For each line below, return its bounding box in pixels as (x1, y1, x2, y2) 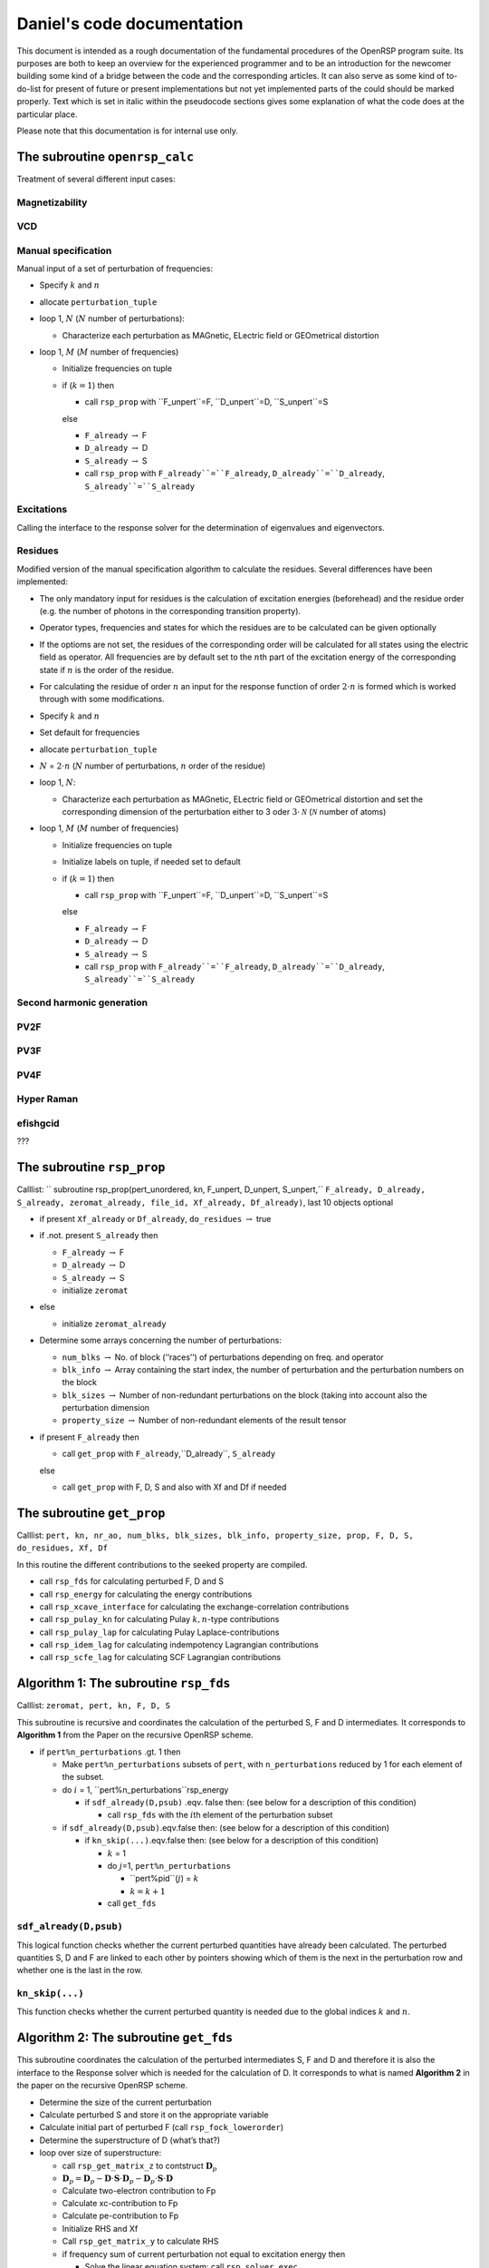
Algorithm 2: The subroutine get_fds (16, 2030, 234, 2046)
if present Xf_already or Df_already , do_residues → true (39, 1214, 272, 1224)
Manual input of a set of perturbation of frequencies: (16, 263, 214, 274)
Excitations (16, 503, 68, 516)
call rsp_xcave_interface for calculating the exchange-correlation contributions (39, 1601, 350, 1612)
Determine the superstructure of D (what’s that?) (39, 2135, 221, 2146)
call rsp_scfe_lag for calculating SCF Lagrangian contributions (39, 1652, 282, 1663)
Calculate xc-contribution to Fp (62, 2198, 178, 2209)
